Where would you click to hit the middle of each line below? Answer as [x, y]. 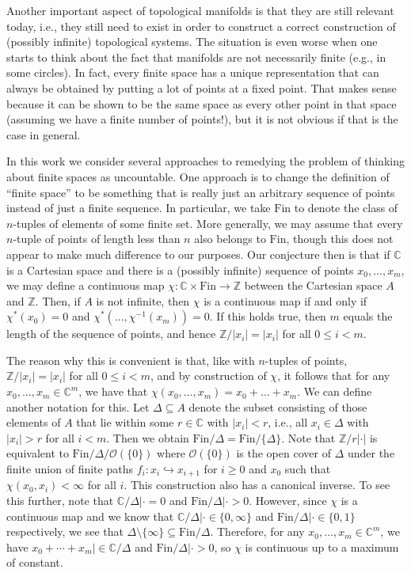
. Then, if [58, 300]
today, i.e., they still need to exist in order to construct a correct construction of [201, 26]
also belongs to [230, 239]
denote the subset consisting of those [278, 406]
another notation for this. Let [78, 406]
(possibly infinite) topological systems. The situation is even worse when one [192, 42]
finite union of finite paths [70, 469]
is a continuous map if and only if [285, 300]
